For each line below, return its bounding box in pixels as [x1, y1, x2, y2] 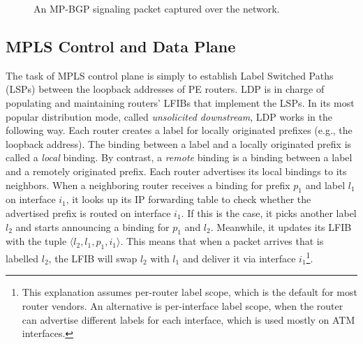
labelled [6, 250, 39, 265]
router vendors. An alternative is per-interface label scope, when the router [22, 298, 343, 313]
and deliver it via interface [182, 250, 296, 265]
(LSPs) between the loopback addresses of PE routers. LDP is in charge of [6, 82, 325, 96]
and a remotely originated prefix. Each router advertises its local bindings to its [6, 163, 347, 178]
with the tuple [6, 234, 67, 248]
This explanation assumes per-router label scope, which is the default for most [22, 285, 357, 299]
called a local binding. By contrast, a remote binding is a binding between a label [6, 150, 353, 165]
